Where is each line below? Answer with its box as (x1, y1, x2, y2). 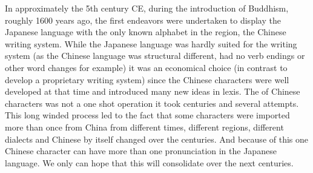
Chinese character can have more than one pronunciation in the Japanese (5, 144, 277, 157)
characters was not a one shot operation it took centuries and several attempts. (5, 97, 299, 109)
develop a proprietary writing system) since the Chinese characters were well (5, 73, 289, 86)
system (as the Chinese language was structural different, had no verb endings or (5, 49, 305, 62)
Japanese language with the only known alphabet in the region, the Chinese (5, 25, 286, 38)
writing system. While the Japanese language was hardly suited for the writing (5, 37, 297, 50)
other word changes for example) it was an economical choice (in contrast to (5, 61, 288, 73)
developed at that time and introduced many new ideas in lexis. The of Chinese (5, 85, 300, 98)
